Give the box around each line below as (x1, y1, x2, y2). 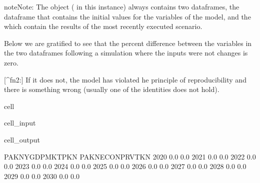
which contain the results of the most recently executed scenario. (4, 21, 202, 31)
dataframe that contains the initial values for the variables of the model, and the (4, 11, 251, 21)
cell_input (4, 117, 36, 128)
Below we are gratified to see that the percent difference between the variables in (4, 37, 252, 48)
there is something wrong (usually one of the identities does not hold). (4, 84, 219, 94)
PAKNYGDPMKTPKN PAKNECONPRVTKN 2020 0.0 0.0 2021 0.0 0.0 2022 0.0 (4, 151, 256, 161)
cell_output (4, 134, 40, 144)
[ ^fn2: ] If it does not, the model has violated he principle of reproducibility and (4, 74, 246, 84)
